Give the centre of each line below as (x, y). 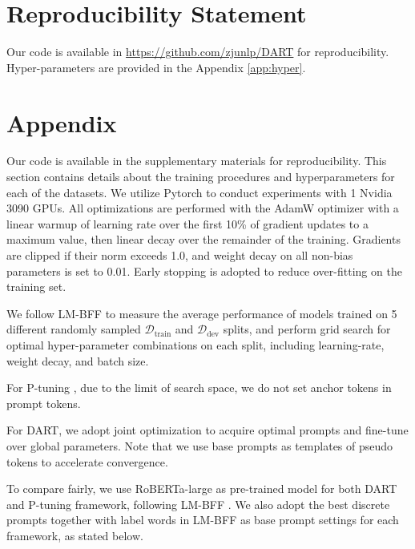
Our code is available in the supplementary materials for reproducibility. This (197, 161)
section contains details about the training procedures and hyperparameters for (201, 177)
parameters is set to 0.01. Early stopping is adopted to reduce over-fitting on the (204, 270)
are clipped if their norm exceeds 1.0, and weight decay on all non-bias (180, 255)
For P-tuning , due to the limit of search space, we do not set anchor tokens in (199, 388)
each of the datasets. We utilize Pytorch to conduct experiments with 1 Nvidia (199, 192)
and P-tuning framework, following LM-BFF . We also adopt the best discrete (198, 504)
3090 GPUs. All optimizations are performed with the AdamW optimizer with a (203, 208)
